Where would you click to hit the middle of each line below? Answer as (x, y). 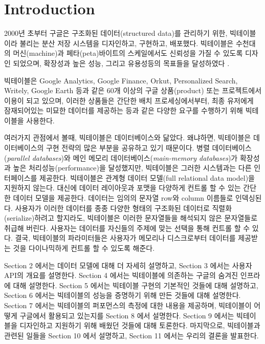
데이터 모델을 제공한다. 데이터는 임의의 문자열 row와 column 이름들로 (123, 198)
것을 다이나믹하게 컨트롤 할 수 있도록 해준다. (84, 248)
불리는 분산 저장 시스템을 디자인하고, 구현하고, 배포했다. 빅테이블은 (127, 43)
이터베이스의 (24, 148)
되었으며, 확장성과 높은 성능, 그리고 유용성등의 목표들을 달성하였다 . (121, 63)
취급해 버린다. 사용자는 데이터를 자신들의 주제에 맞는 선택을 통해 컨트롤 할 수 (127, 228)
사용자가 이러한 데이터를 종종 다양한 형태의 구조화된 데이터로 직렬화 (124, 208)
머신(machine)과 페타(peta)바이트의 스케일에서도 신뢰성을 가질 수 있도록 (128, 53)
